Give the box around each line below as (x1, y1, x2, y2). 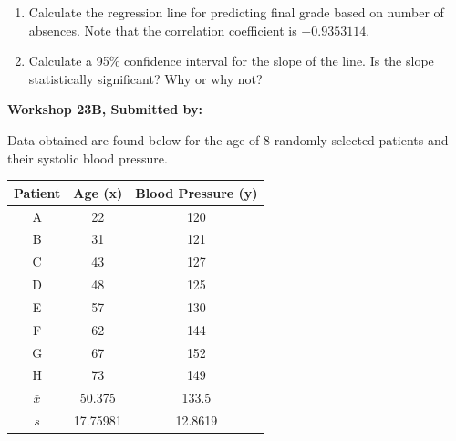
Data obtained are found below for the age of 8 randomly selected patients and (7, 130, 449, 149)
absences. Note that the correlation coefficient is (28, 20, 297, 39)
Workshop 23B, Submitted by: (7, 100, 202, 119)
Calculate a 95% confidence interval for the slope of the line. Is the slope (28, 51, 434, 70)
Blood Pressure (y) (135, 183, 258, 202)
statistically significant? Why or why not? (28, 68, 263, 88)
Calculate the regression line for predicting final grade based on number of (28, 3, 444, 21)
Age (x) (73, 183, 123, 202)
